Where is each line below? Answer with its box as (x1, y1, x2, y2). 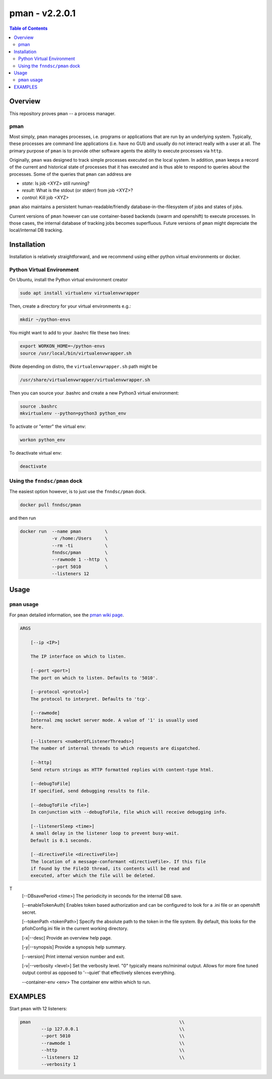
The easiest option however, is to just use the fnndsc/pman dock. (9, 488, 147, 495)
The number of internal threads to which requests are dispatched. (30, 746, 201, 751)
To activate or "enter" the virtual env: (9, 423, 86, 429)
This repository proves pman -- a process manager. (9, 110, 116, 116)
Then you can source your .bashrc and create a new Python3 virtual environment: (9, 389, 179, 396)
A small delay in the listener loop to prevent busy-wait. (30, 830, 180, 836)
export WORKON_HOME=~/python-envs (20, 344, 105, 349)
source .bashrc (20, 403, 57, 409)
